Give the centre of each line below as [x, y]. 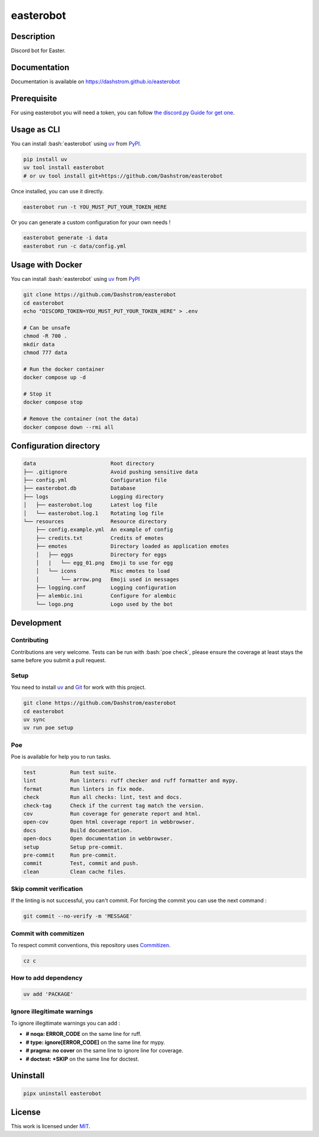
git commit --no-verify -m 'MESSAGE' [78, 916]
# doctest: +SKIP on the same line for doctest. [82, 1059]
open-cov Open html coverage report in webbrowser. [109, 822]
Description [33, 36]
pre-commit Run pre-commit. [70, 855]
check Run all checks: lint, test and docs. [103, 797]
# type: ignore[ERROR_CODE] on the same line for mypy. [95, 1042]
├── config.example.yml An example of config [105, 530]
